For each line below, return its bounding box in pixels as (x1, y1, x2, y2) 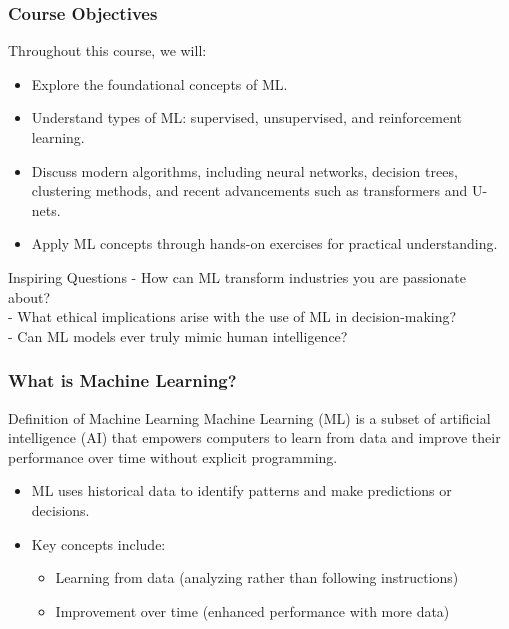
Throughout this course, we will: (8, 40, 207, 61)
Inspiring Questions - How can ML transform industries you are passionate (8, 266, 466, 287)
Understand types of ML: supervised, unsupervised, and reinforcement (31, 107, 463, 128)
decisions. (31, 499, 90, 520)
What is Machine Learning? (8, 368, 237, 393)
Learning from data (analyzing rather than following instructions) (55, 567, 459, 588)
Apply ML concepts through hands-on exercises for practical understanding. (31, 233, 498, 254)
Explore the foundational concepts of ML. (31, 73, 288, 94)
